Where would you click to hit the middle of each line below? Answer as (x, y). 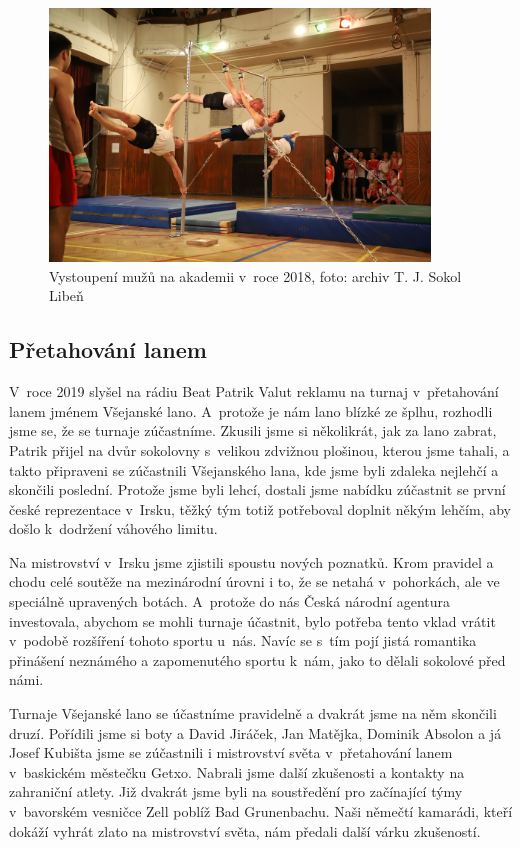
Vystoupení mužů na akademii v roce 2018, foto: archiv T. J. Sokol (255, 275)
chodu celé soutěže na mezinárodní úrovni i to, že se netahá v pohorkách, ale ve (254, 581)
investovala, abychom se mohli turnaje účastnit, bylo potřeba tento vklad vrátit (252, 620)
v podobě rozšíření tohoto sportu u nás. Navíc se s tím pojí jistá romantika (243, 640)
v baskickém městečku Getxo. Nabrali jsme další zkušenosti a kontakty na (237, 771)
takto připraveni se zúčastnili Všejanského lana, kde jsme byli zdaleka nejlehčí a (254, 469)
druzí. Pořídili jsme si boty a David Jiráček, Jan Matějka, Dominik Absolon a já (255, 732)
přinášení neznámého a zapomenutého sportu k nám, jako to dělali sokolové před (257, 659)
